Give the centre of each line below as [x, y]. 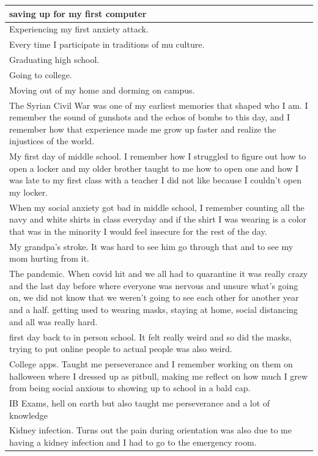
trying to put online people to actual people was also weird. [121, 349]
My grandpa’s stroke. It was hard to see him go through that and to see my [151, 246]
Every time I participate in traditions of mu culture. [107, 44]
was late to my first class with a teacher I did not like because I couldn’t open [155, 180]
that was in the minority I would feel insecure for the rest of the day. [138, 231]
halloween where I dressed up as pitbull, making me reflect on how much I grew [158, 376]
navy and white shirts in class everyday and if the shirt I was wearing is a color [158, 219]
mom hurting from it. [49, 258]
